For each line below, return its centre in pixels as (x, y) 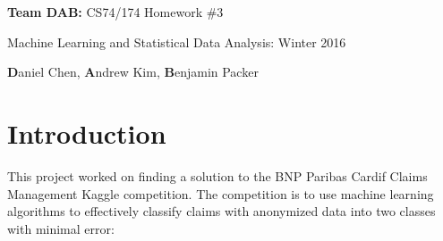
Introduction (87, 133)
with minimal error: (61, 228)
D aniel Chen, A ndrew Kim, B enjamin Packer (133, 72)
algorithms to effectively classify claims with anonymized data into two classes (221, 211)
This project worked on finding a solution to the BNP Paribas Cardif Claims (217, 175)
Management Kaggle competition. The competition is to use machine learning (221, 193)
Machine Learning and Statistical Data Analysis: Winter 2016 (177, 42)
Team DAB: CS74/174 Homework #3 (115, 12)
